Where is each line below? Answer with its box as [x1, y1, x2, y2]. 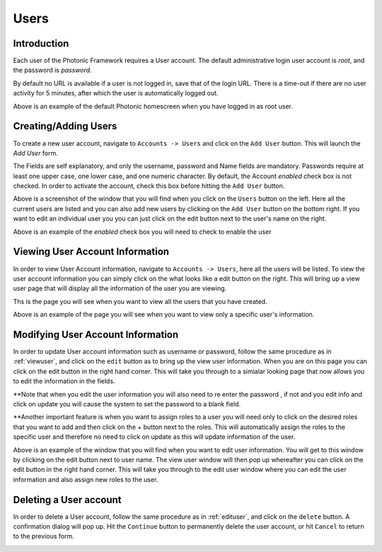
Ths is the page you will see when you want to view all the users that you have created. [13, 297, 268, 305]
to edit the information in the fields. [13, 377, 116, 385]
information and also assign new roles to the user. [13, 475, 158, 483]
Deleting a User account [13, 493, 122, 505]
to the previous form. [13, 532, 74, 541]
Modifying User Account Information [13, 329, 179, 341]
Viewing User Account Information [13, 246, 170, 258]
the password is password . [13, 66, 92, 74]
